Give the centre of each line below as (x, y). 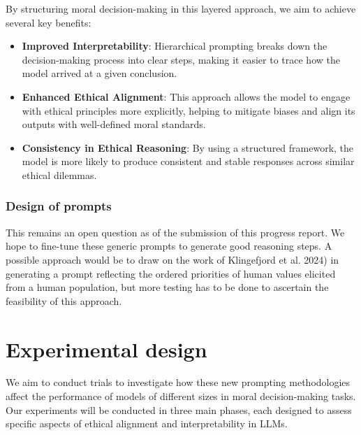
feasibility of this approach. (64, 300)
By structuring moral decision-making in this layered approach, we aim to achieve (181, 8)
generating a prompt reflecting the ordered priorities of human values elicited (171, 273)
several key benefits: (49, 22)
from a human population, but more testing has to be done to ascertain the (167, 287)
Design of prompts (59, 206)
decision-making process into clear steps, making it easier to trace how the (181, 59)
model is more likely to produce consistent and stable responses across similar (188, 161)
